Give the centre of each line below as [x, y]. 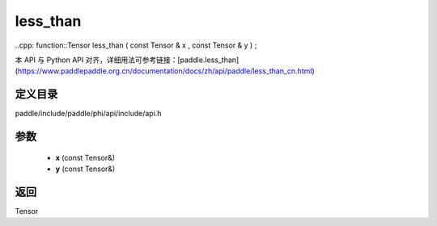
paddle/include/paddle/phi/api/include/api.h [88, 114]
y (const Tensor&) [85, 169]
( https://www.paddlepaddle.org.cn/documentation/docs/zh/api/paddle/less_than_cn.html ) [165, 71]
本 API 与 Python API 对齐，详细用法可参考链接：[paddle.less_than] [127, 60]
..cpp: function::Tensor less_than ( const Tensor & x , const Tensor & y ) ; [136, 45]
